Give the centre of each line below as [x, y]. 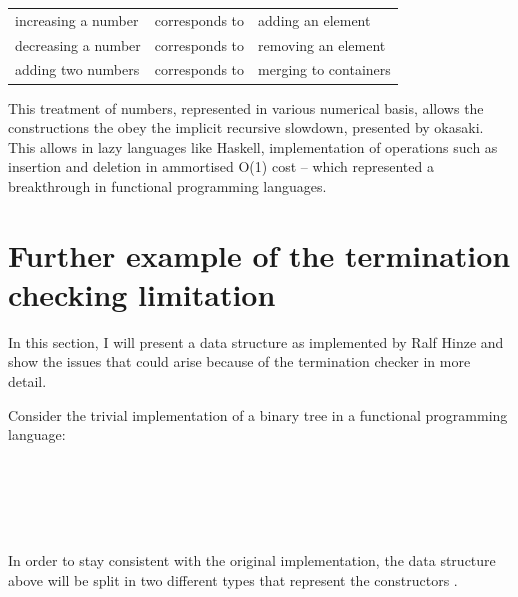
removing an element [322, 44]
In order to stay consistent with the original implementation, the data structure [252, 560]
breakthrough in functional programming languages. [167, 185]
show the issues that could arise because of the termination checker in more [239, 361]
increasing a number [77, 19]
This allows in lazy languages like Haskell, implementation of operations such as [253, 146]
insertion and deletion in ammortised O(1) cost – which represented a [221, 166]
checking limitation [142, 293]
